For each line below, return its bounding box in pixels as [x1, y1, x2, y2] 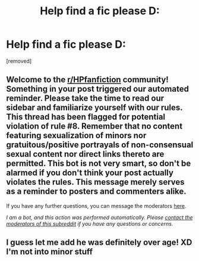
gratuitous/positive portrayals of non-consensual [6, 140, 194, 150]
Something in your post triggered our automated [6, 84, 189, 94]
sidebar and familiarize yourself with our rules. [6, 102, 183, 113]
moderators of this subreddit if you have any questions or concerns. [6, 220, 173, 227]
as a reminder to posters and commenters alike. [6, 187, 187, 197]
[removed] [6, 57, 32, 64]
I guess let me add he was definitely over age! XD [6, 237, 192, 248]
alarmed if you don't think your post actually [6, 168, 174, 178]
